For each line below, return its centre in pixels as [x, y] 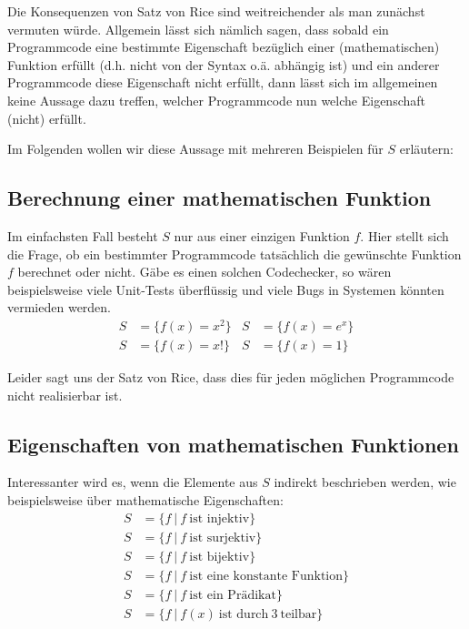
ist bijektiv [220, 557]
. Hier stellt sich [404, 235]
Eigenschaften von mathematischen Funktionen [233, 444]
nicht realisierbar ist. [65, 395]
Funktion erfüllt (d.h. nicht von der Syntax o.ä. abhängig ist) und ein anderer [224, 64]
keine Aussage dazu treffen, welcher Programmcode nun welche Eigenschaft [216, 100]
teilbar [299, 614]
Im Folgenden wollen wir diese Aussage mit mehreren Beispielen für [195, 149]
